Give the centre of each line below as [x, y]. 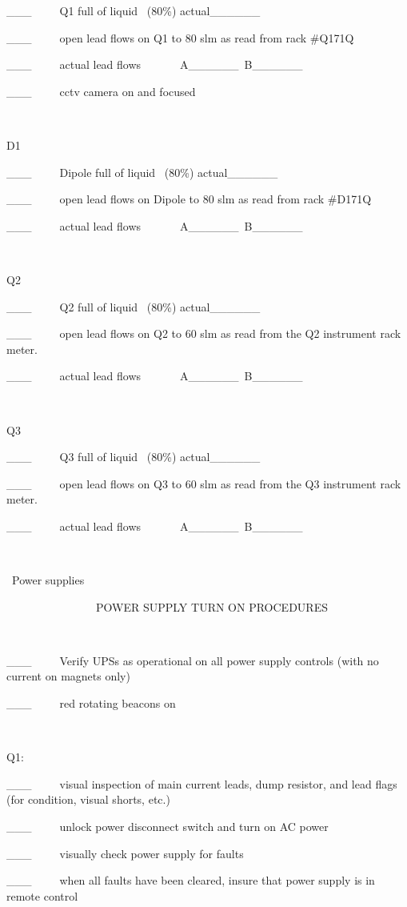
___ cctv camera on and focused [101, 91]
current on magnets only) [68, 676]
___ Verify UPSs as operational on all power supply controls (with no [193, 660]
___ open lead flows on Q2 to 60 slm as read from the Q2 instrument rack [204, 333]
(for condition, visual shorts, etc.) [88, 799]
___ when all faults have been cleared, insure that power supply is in [191, 880]
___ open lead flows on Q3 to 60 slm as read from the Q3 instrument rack [204, 483]
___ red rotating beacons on [91, 703]
